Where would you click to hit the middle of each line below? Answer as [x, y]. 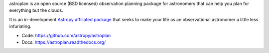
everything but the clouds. [36, 10]
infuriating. [20, 26]
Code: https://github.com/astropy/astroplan [66, 35]
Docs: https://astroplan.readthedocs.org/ [64, 42]
